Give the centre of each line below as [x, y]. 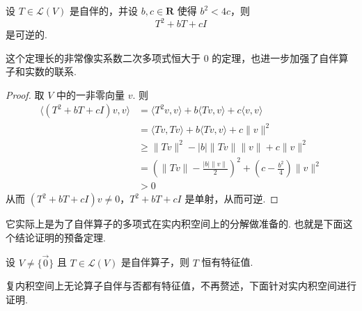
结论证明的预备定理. [60, 237]
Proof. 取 [25, 94]
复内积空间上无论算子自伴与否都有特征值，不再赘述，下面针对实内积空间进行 [181, 286]
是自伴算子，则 [155, 262]
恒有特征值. [227, 262]
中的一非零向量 [91, 94]
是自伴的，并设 [104, 10]
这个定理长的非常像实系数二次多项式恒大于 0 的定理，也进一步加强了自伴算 [177, 57]
